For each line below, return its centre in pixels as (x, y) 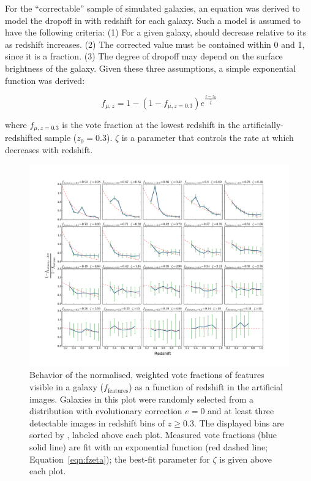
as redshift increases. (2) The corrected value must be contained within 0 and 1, (155, 44)
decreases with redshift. (49, 149)
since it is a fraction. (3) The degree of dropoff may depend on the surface (144, 56)
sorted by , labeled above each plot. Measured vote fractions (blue (153, 435)
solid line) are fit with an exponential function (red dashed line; (149, 447)
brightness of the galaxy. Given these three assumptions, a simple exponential (151, 68)
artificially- (263, 124)
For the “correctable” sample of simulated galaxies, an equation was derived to (152, 8)
